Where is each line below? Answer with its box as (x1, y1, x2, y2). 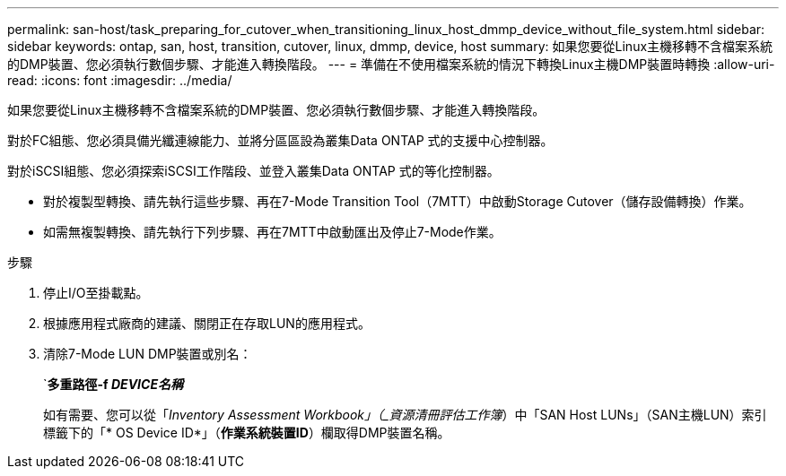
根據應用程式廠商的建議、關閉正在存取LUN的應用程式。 (43, 316, 371, 331)
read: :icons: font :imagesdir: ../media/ (7, 73, 232, 88)
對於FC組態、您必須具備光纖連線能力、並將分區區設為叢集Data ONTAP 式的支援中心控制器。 (7, 133, 554, 148)
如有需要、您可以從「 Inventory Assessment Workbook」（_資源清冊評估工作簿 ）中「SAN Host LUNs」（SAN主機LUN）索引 (43, 407, 767, 422)
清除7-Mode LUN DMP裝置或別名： (43, 346, 252, 361)
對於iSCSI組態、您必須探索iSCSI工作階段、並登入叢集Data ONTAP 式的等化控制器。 (7, 163, 500, 178)
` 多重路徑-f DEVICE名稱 (43, 376, 183, 392)
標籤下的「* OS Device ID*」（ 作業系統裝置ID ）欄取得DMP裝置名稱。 (43, 425, 450, 440)
